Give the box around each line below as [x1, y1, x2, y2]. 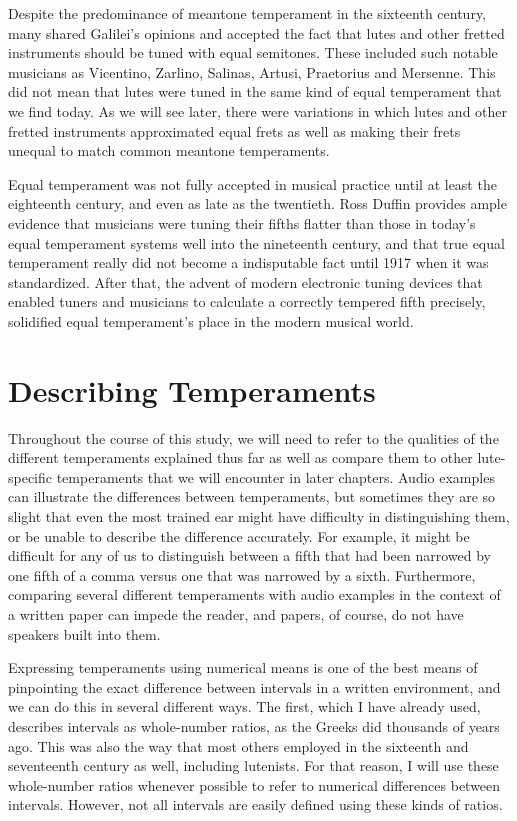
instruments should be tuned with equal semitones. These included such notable [8, 42, 498, 63]
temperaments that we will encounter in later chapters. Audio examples [56, 466, 495, 487]
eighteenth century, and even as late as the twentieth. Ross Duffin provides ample [8, 193, 507, 214]
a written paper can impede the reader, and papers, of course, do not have [8, 603, 464, 624]
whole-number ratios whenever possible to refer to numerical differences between [8, 774, 501, 795]
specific [8, 466, 53, 487]
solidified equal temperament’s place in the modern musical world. [8, 310, 414, 331]
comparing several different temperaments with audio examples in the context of [8, 584, 501, 605]
